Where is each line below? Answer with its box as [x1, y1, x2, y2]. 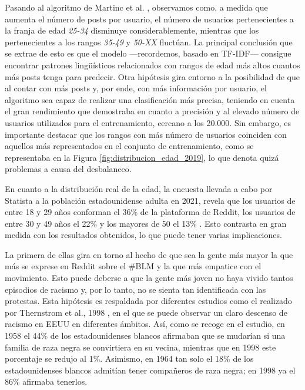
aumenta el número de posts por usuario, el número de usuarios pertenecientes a [5, 12, 294, 25]
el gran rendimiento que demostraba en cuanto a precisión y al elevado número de [5, 105, 300, 117]
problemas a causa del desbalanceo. [5, 163, 132, 175]
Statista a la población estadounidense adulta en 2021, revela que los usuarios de [5, 194, 296, 206]
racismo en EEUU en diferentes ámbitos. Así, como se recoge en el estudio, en [5, 318, 285, 330]
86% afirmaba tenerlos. [5, 375, 88, 388]
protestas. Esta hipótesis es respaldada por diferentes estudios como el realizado [5, 295, 292, 307]
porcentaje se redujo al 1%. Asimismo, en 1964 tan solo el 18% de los [5, 352, 254, 365]
